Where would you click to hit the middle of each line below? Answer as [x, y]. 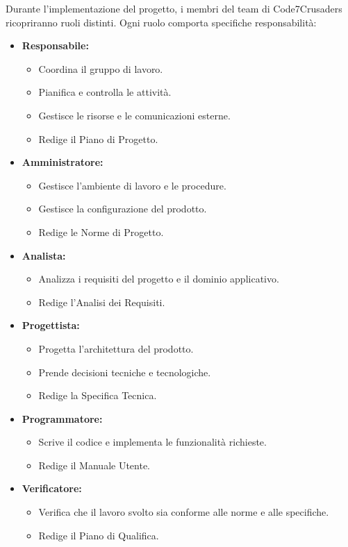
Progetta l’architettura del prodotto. [116, 348]
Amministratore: [63, 162]
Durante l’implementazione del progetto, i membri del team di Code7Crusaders [174, 8]
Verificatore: [52, 488]
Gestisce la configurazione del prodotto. [123, 209]
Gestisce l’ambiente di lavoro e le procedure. [132, 185]
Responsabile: [55, 45]
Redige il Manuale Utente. [94, 465]
